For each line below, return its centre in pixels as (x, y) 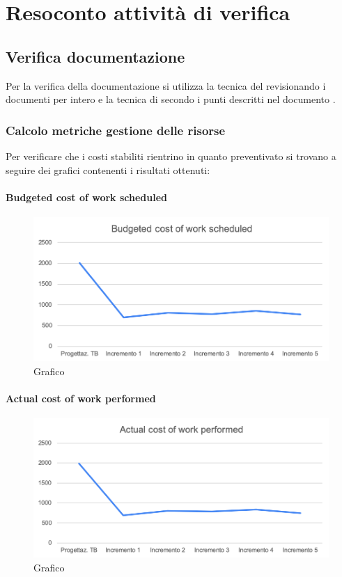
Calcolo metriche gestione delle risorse (116, 130)
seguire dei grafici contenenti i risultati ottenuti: (108, 169)
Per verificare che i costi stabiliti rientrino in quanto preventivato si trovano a (171, 156)
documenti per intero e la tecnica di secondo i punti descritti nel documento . (171, 99)
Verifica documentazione (95, 56)
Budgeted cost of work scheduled (87, 197)
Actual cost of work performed (81, 398)
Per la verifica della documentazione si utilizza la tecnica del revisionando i (166, 85)
